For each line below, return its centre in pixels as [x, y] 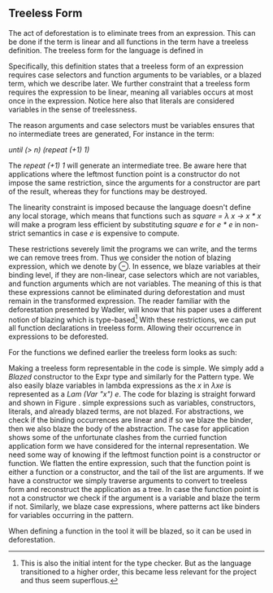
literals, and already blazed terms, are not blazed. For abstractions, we [126, 411]
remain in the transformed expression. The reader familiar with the [119, 301]
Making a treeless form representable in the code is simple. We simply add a [136, 368]
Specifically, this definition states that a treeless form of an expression [126, 66]
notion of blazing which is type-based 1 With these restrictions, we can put [132, 318]
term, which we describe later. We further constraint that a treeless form [129, 83]
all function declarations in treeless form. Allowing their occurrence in [125, 328]
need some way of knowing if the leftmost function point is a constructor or [135, 455]
